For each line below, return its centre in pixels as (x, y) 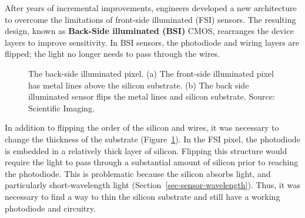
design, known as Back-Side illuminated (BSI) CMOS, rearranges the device (149, 31)
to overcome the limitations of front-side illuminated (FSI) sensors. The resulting (150, 19)
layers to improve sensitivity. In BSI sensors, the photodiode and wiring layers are (152, 42)
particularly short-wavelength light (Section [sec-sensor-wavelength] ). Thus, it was (153, 185)
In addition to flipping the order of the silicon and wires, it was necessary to (142, 127)
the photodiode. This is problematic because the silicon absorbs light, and (138, 173)
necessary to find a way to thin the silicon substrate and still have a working (143, 196)
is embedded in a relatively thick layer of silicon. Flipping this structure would (146, 150)
